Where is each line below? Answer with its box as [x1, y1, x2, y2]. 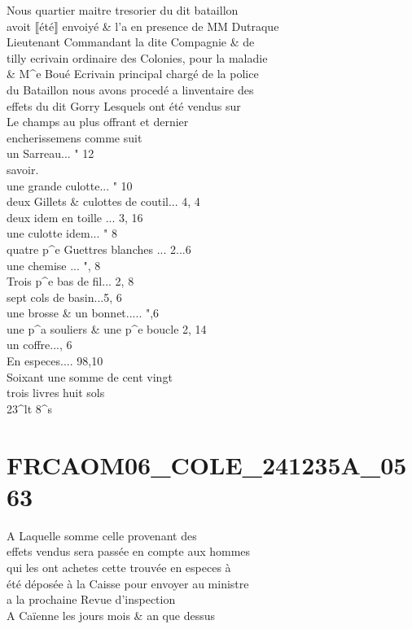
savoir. [7, 160, 39, 177]
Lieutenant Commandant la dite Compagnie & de [7, 33, 255, 50]
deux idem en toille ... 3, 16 [7, 208, 143, 225]
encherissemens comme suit [7, 129, 142, 146]
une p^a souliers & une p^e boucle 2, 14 [7, 320, 207, 337]
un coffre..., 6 [7, 336, 72, 353]
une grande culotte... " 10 [7, 177, 133, 194]
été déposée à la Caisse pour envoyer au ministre [7, 574, 249, 592]
